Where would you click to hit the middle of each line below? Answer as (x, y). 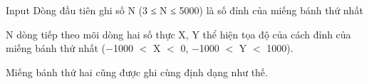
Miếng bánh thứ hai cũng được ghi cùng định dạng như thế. (137, 72)
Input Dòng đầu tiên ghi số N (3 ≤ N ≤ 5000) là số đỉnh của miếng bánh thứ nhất (184, 10)
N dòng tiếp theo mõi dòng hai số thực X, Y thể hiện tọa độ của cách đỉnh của (178, 34)
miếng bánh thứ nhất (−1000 (69, 48)
